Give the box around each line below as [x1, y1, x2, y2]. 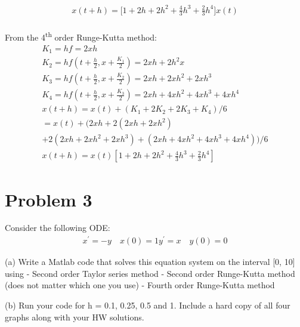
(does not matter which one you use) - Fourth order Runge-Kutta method [5, 279, 275, 291]
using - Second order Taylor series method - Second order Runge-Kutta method [5, 267, 295, 279]
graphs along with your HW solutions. [5, 310, 144, 323]
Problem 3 [5, 187, 92, 211]
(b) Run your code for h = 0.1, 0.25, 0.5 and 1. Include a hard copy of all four [5, 298, 290, 311]
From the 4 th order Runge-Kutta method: [5, 29, 157, 44]
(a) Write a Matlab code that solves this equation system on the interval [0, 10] [5, 255, 295, 268]
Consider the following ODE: [5, 221, 110, 234]
